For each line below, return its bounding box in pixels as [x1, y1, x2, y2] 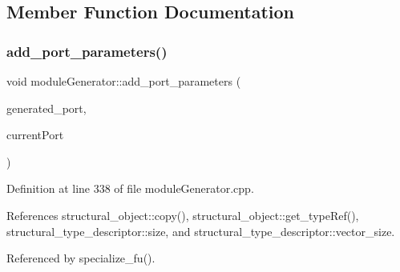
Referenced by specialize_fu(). [6, 250, 156, 266]
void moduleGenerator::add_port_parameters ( [6, 73, 241, 89]
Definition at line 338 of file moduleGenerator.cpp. [6, 180, 254, 197]
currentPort [6, 126, 64, 143]
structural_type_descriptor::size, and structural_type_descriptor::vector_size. [6, 222, 395, 239]
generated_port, [6, 99, 87, 116]
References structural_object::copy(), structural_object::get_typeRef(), [6, 206, 359, 223]
